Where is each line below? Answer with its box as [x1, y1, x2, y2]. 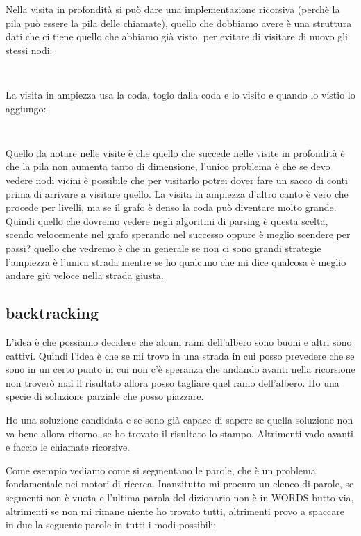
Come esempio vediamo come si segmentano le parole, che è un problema [6, 462, 316, 477]
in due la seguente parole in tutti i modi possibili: [6, 517, 217, 532]
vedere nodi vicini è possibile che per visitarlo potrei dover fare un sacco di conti [6, 173, 348, 187]
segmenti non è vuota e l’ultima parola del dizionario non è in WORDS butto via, [6, 489, 354, 504]
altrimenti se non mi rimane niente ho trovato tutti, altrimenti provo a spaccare [6, 503, 345, 518]
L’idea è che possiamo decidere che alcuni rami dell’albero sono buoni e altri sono [6, 335, 352, 349]
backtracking [6, 302, 99, 324]
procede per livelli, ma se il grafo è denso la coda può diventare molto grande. [6, 200, 337, 215]
